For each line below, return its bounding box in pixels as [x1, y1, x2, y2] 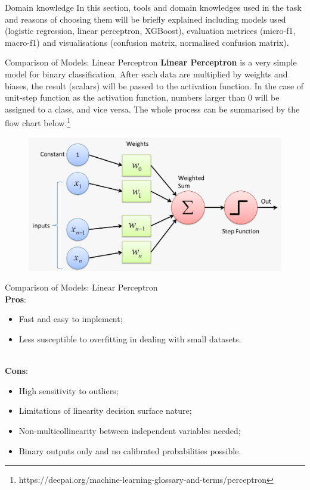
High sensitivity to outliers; [18, 384, 119, 397]
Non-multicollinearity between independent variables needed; [18, 424, 241, 436]
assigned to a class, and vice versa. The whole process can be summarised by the [5, 102, 300, 115]
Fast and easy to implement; [18, 313, 123, 325]
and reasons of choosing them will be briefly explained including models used [5, 13, 286, 25]
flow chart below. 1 [5, 115, 71, 129]
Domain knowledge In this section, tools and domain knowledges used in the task [5, 1, 302, 13]
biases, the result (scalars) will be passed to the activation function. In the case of [5, 79, 304, 92]
